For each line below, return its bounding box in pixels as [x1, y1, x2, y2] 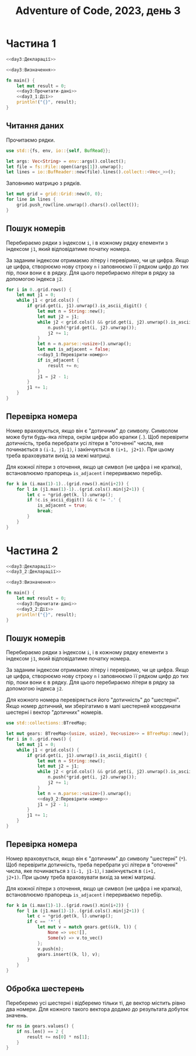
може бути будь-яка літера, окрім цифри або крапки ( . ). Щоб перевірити [6, 433, 188, 440]
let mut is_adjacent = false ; [37, 346, 111, 352]
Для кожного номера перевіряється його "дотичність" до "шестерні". [6, 696, 180, 703]
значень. [6, 1012, 28, 1019]
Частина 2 [6, 544, 58, 557]
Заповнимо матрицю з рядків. [6, 180, 82, 187]
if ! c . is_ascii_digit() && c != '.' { [27, 497, 121, 503]
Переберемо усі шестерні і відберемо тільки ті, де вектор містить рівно [6, 999, 185, 1006]
